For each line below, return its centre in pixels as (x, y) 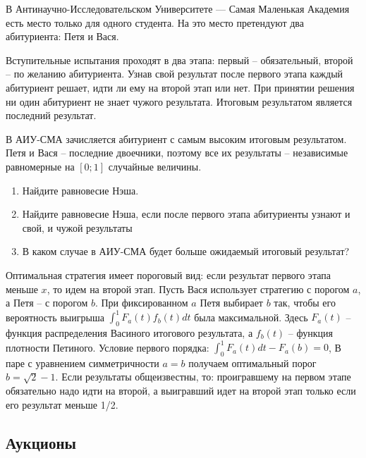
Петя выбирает (231, 303)
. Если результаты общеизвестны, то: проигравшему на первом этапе (203, 377)
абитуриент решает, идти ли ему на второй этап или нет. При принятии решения (180, 87)
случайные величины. (155, 166)
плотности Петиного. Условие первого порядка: (108, 347)
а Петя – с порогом (47, 303)
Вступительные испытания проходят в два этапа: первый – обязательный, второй (179, 60)
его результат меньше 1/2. (62, 404)
